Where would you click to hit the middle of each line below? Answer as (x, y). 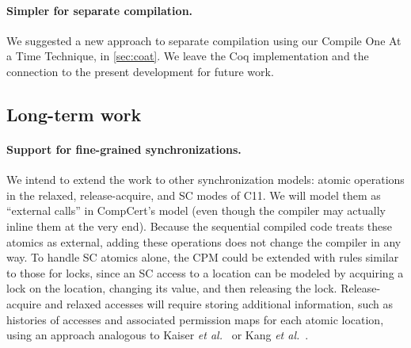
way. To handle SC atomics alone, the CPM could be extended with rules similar (203, 257)
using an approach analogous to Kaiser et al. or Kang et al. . (158, 335)
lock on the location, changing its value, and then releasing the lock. (172, 288)
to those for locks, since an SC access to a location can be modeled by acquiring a (205, 272)
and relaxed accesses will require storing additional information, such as (219, 303)
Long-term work (74, 114)
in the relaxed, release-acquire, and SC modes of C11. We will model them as (194, 195)
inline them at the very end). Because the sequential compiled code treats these (200, 226)
